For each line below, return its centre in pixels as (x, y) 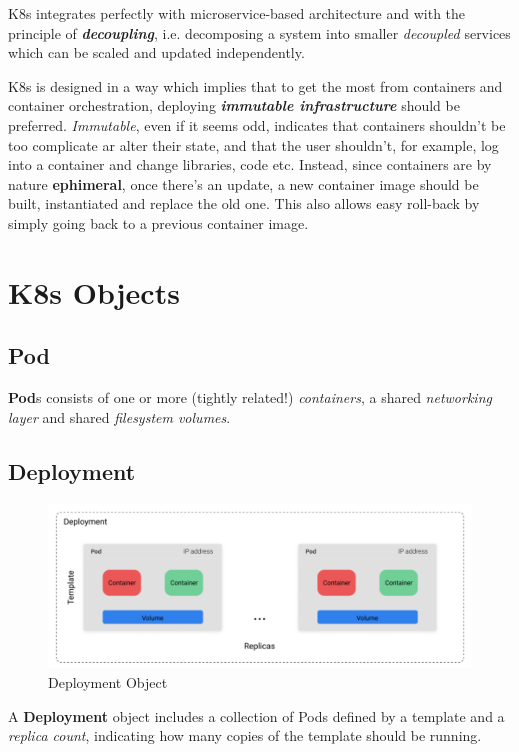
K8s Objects (94, 291)
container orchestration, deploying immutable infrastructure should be (234, 105)
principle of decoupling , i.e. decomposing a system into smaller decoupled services (259, 32)
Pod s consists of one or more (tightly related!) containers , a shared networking (250, 397)
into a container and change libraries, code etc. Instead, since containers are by (250, 164)
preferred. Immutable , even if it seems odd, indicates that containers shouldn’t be (257, 124)
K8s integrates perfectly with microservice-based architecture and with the (237, 13)
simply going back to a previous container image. (158, 222)
